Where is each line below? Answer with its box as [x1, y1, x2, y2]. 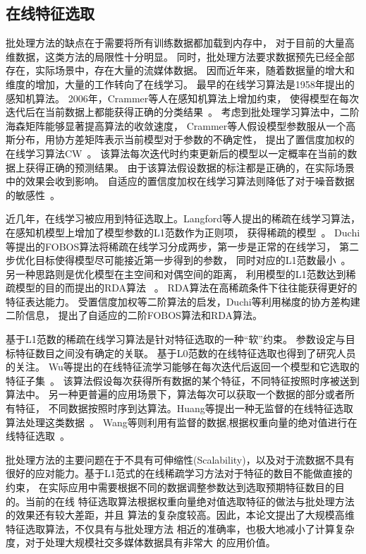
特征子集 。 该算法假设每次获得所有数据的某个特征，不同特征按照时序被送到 [6, 373, 360, 387]
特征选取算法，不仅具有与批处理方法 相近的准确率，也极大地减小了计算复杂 [6, 521, 355, 536]
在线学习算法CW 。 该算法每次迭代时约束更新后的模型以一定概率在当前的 [6, 145, 348, 160]
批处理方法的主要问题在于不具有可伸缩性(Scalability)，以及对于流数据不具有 [6, 452, 355, 466]
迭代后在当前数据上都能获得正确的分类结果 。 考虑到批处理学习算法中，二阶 [6, 104, 360, 119]
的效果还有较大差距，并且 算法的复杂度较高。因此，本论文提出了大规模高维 [6, 507, 355, 522]
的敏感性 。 [6, 187, 60, 202]
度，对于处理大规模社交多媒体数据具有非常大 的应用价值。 [6, 535, 276, 550]
